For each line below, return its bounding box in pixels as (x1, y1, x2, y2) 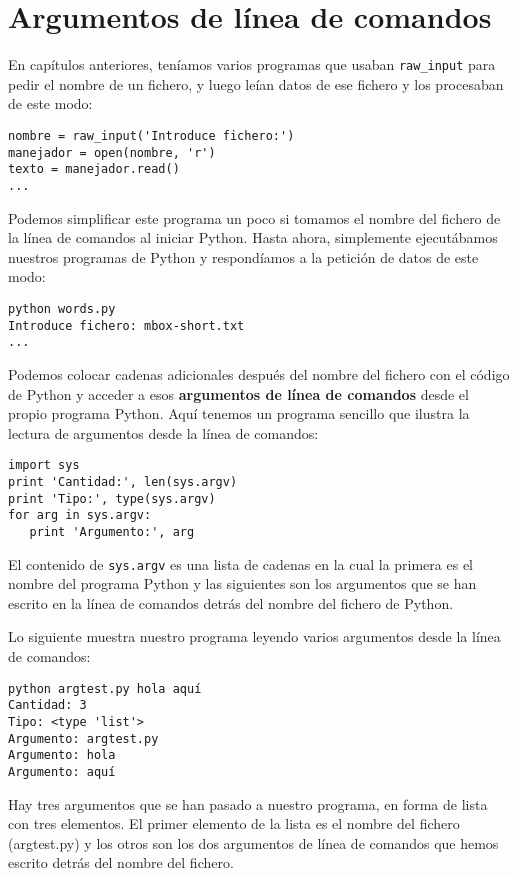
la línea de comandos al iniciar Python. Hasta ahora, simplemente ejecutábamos (8, 227, 498, 248)
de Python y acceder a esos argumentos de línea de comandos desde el (8, 383, 469, 404)
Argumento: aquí (8, 764, 116, 779)
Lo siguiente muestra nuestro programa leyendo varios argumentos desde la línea (8, 626, 501, 647)
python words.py (8, 301, 116, 316)
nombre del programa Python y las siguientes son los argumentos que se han (8, 573, 477, 594)
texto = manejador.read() (8, 162, 180, 177)
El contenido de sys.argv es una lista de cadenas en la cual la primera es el (8, 553, 473, 574)
